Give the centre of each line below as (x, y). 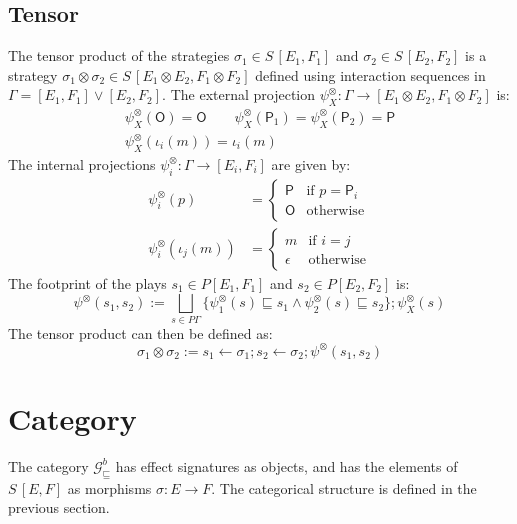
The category (48, 465)
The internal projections (82, 163)
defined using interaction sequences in (370, 74)
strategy (33, 74)
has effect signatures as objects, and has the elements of (286, 465)
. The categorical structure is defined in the (344, 487)
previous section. (59, 507)
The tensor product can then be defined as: (140, 332)
